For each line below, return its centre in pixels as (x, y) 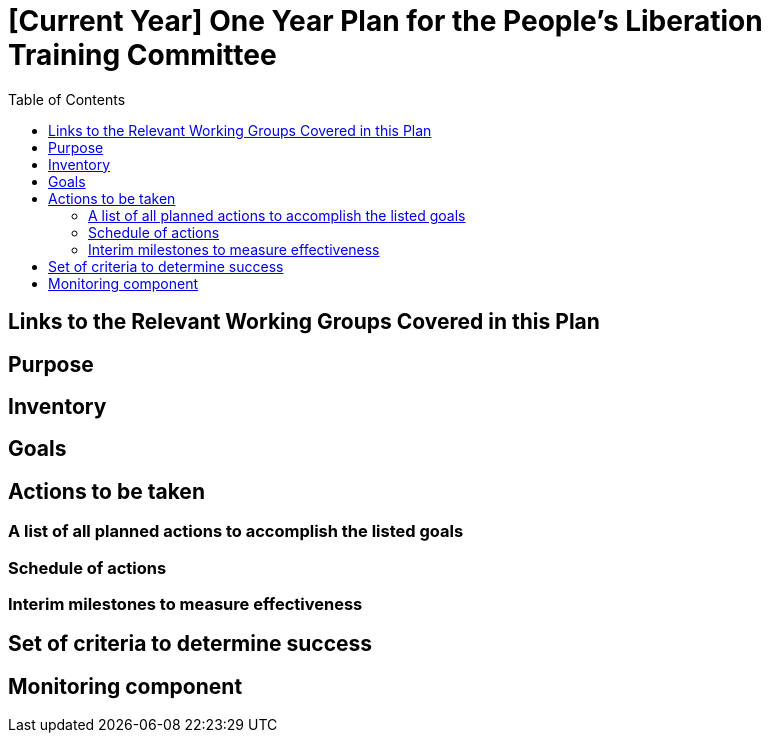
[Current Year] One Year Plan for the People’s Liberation (385, 21)
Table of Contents (67, 99)
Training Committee (142, 55)
